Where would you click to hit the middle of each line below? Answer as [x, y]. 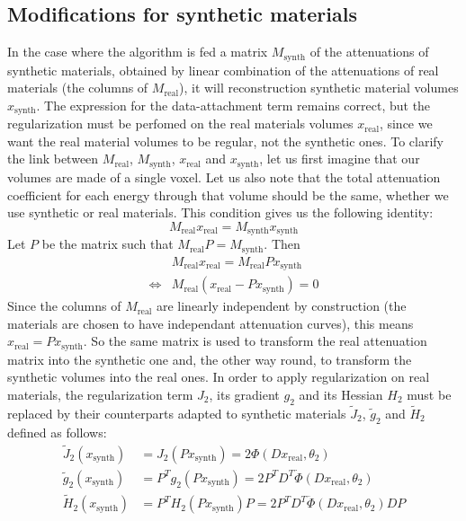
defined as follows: [57, 432]
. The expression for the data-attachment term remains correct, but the [233, 105]
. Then [282, 244]
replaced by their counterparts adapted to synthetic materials [177, 413]
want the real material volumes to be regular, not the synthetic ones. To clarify [225, 141]
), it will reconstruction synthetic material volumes [318, 88]
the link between [53, 159]
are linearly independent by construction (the [281, 306]
